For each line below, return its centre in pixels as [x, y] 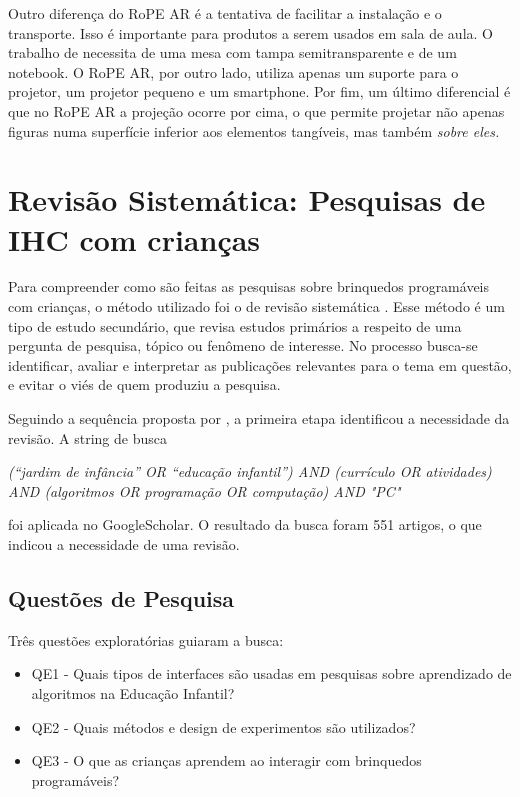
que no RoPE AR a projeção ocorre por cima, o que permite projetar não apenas [256, 110]
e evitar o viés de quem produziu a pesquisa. [144, 384]
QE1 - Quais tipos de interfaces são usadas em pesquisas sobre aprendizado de [271, 673]
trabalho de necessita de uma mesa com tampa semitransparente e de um [232, 52]
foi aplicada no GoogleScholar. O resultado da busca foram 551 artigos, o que [245, 524]
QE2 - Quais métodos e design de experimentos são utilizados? [223, 726]
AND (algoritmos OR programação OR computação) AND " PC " [204, 490]
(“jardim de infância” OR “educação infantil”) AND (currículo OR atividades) [250, 471]
